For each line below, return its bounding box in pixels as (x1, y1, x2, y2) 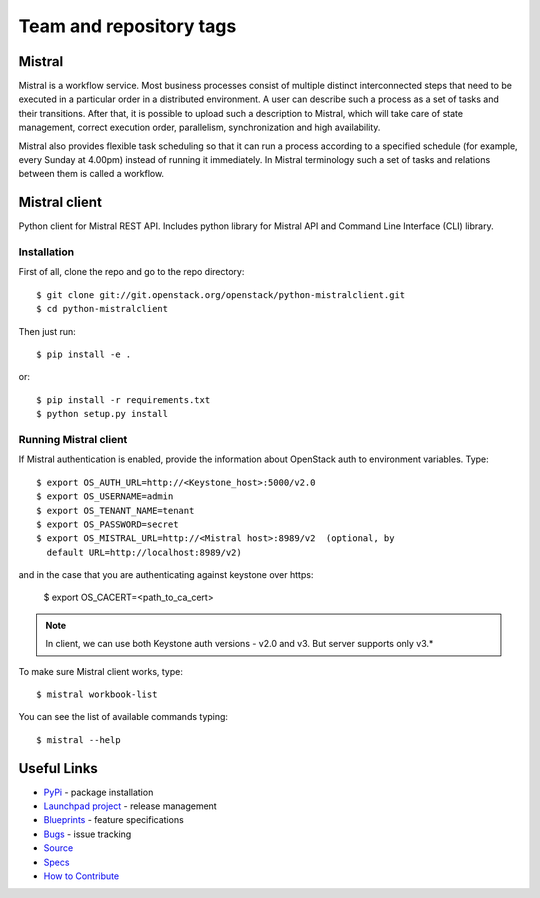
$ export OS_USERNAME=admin (36, 491, 174, 502)
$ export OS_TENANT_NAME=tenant (36, 505, 195, 516)
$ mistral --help (36, 734, 121, 745)
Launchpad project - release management (43, 800, 217, 812)
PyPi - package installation (43, 786, 154, 798)
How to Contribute (43, 870, 120, 882)
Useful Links (18, 760, 99, 777)
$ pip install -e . (36, 349, 132, 360)
